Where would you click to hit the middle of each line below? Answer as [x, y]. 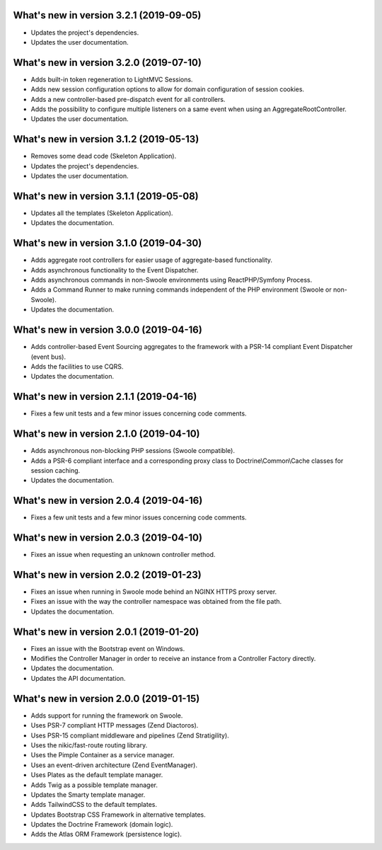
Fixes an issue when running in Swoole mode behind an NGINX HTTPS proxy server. [154, 592]
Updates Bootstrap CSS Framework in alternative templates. [118, 815]
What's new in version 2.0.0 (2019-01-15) [106, 698]
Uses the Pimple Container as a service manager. [103, 755]
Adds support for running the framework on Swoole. [107, 716]
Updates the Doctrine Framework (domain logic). [102, 825]
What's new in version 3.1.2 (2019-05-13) [106, 139]
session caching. [56, 470]
